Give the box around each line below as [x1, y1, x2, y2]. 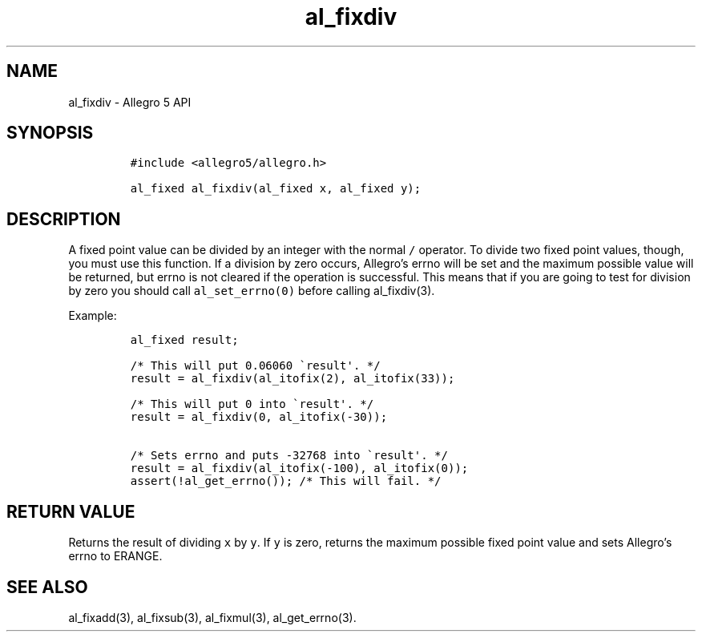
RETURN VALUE [6, 501, 135, 522]
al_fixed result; [130, 333, 239, 347]
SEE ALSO [6, 576, 88, 597]
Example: [68, 309, 117, 323]
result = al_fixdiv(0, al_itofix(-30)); [130, 410, 388, 424]
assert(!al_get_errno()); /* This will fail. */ [130, 474, 442, 488]
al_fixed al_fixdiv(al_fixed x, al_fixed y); [130, 182, 422, 196]
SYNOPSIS [6, 123, 94, 143]
